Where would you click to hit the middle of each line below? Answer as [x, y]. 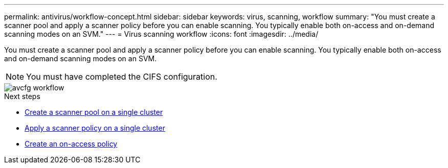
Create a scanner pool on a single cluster [94, 112]
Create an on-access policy [71, 144]
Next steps [22, 96]
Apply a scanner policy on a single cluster [95, 128]
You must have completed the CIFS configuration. [122, 77]
